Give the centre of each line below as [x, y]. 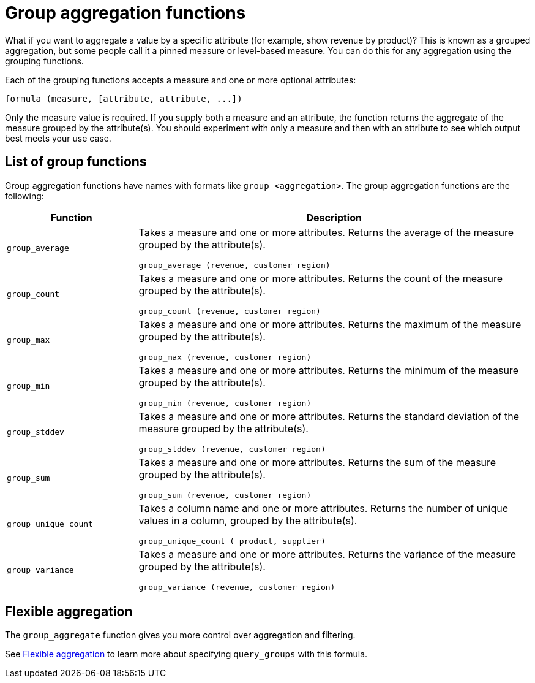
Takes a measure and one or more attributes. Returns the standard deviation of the [329, 416]
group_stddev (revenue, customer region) [232, 449]
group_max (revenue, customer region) [225, 357]
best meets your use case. [58, 138]
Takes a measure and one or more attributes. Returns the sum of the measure [317, 462]
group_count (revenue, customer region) [230, 311]
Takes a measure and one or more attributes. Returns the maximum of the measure [330, 324]
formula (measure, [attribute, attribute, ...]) [124, 98]
